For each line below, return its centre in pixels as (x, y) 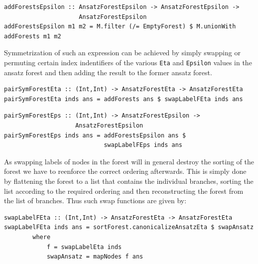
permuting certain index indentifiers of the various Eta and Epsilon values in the (128, 62)
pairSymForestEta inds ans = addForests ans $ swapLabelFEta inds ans (124, 99)
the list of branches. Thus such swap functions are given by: (95, 200)
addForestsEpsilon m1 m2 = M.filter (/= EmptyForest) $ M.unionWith (120, 27)
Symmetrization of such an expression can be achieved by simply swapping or (122, 53)
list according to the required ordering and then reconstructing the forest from (124, 191)
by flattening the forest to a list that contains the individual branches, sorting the (129, 181)
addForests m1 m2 (33, 36)
